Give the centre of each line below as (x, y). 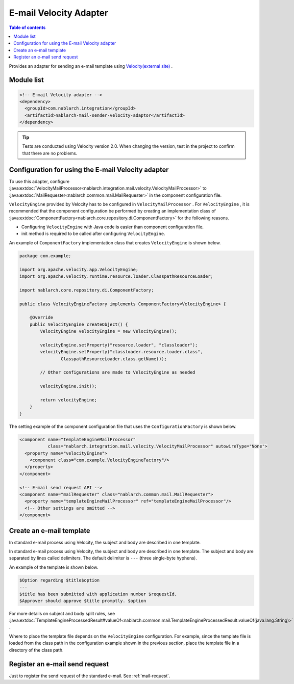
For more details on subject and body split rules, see (62, 613)
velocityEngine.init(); (69, 386)
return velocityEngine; (69, 400)
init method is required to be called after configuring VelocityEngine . (93, 234)
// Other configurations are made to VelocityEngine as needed (118, 372)
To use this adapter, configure (39, 181)
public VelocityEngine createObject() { (79, 324)
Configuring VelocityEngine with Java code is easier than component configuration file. (112, 227)
